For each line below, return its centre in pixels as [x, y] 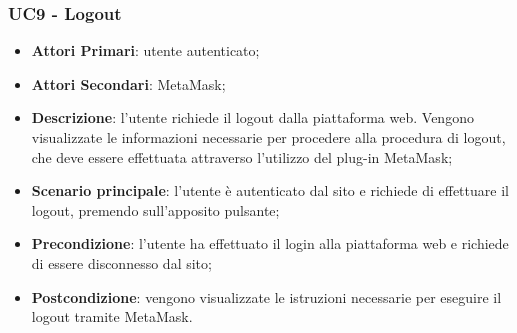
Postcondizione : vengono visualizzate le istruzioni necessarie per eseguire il [266, 296]
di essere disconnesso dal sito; [121, 262]
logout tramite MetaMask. [112, 316]
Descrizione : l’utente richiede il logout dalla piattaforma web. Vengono [252, 117]
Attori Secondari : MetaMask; [128, 83]
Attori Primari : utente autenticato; [145, 50]
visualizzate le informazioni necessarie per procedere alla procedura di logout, [268, 137]
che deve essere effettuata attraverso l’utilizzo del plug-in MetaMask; [242, 156]
